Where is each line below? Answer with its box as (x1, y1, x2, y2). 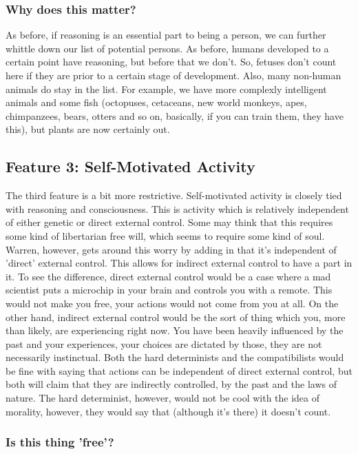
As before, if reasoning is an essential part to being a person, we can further (6, 28, 326, 42)
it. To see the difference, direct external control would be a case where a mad (6, 269, 331, 283)
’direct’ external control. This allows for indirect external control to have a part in (6, 256, 352, 270)
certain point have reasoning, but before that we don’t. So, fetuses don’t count (6, 54, 337, 69)
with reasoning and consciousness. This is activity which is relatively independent (6, 201, 349, 216)
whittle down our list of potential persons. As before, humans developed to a (6, 41, 329, 55)
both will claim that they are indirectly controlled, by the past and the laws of (6, 377, 337, 391)
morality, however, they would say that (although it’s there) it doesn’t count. (6, 404, 331, 418)
